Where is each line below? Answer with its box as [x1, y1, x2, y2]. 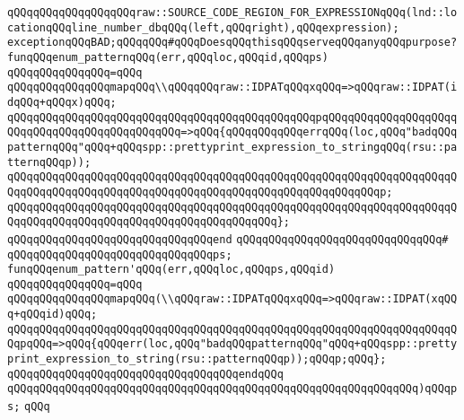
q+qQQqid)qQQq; [7, 308, 98, 321]
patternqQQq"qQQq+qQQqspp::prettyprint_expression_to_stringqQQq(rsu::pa [7, 140, 458, 153]
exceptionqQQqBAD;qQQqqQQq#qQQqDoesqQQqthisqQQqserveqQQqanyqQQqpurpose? [7, 36, 458, 49]
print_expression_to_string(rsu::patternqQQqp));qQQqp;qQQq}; [7, 353, 387, 366]
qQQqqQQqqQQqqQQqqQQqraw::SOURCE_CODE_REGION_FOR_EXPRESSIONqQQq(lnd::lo [7, 6, 458, 19]
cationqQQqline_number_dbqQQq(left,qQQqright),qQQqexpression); [7, 21, 399, 34]
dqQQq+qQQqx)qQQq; [7, 95, 117, 109]
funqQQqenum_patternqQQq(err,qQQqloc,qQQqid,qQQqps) [7, 50, 328, 64]
